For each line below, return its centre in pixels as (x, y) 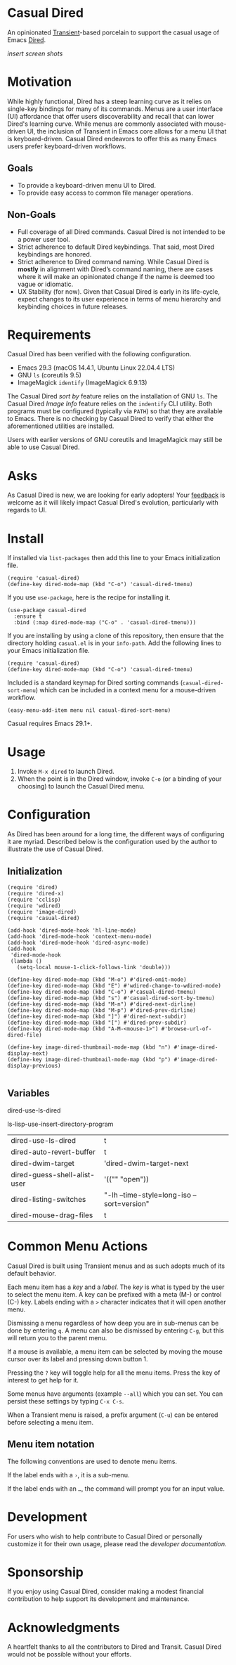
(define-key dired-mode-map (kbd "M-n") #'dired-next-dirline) (102, 1004)
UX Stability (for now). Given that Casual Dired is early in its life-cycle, (118, 291)
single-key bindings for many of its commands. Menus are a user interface (115, 109)
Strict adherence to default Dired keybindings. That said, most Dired (116, 247)
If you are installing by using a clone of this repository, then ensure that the (116, 636)
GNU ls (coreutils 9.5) (50, 375)
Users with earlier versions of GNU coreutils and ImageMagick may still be (115, 440)
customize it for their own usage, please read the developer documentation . (117, 1543)
